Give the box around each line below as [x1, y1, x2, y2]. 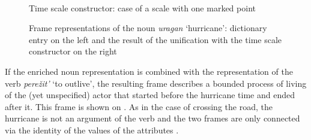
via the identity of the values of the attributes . [5, 123, 179, 136]
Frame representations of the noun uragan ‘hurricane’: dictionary [29, 22, 267, 34]
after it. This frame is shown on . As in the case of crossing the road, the [5, 100, 273, 112]
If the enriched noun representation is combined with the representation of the [5, 65, 293, 77]
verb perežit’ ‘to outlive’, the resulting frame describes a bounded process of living [5, 77, 307, 89]
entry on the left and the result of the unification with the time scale [29, 33, 282, 45]
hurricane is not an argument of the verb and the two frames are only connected [5, 112, 300, 124]
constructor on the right [29, 45, 117, 57]
